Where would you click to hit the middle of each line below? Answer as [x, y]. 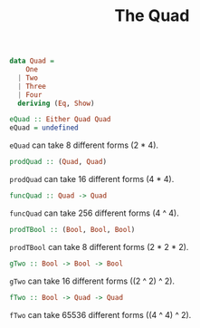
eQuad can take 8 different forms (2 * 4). [84, 145]
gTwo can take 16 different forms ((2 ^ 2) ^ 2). [92, 281]
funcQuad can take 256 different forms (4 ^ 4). [94, 213]
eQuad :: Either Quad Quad [60, 120]
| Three [32, 86]
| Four [30, 95]
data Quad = [32, 61]
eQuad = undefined [44, 128]
